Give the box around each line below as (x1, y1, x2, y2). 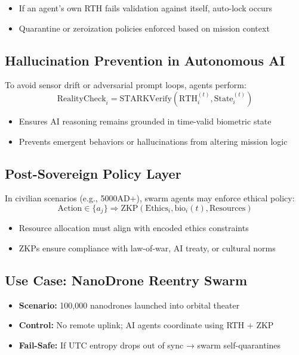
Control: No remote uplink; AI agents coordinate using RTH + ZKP (19, 319, 274, 331)
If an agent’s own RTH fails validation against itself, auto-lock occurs (19, 2, 272, 14)
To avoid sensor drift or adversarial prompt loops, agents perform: (5, 79, 246, 91)
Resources (209, 204, 246, 213)
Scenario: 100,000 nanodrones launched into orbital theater (19, 298, 240, 311)
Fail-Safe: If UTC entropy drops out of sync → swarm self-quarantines (19, 339, 281, 351)
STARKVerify (119, 94, 172, 103)
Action (57, 204, 82, 213)
